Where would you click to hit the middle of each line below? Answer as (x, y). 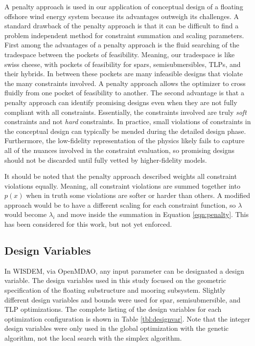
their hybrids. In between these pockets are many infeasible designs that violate (124, 74)
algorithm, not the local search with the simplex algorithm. (93, 338)
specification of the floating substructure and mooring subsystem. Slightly (115, 290)
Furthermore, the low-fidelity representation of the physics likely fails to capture (125, 141)
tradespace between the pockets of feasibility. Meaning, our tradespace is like (120, 54)
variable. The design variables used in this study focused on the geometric (115, 280)
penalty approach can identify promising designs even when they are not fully (121, 102)
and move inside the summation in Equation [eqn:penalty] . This (153, 214)
